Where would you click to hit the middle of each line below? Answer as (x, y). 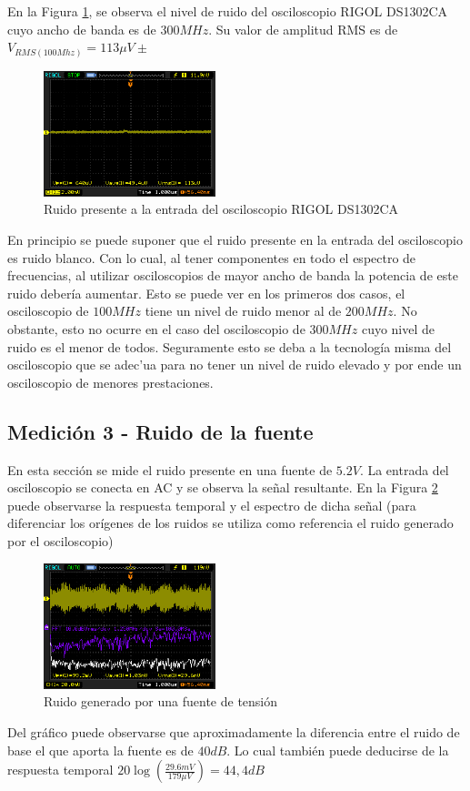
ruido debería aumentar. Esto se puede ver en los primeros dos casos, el (206, 293)
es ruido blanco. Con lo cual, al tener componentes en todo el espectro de (212, 257)
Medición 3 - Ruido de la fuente (160, 431)
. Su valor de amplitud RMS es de (303, 29)
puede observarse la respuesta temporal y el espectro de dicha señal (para (212, 505)
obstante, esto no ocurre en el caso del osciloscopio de (156, 329)
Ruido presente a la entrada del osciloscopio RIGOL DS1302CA (221, 209)
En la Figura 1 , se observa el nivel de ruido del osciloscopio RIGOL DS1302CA (228, 11)
